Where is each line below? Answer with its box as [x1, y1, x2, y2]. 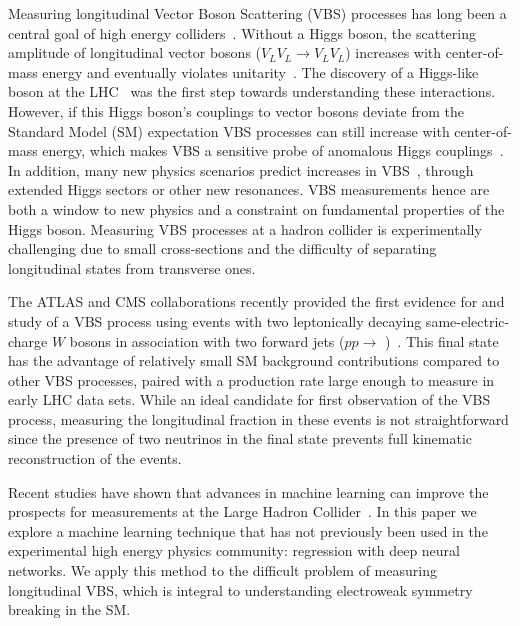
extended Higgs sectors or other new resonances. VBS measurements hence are [8, 179, 490, 200]
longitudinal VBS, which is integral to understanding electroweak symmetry [8, 579, 473, 600]
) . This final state [384, 330, 499, 351]
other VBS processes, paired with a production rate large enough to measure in [8, 369, 495, 390]
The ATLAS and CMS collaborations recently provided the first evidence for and [8, 291, 505, 312]
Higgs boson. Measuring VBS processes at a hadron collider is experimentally [8, 218, 482, 239]
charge [8, 330, 48, 351]
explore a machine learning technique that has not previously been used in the [8, 520, 488, 541]
